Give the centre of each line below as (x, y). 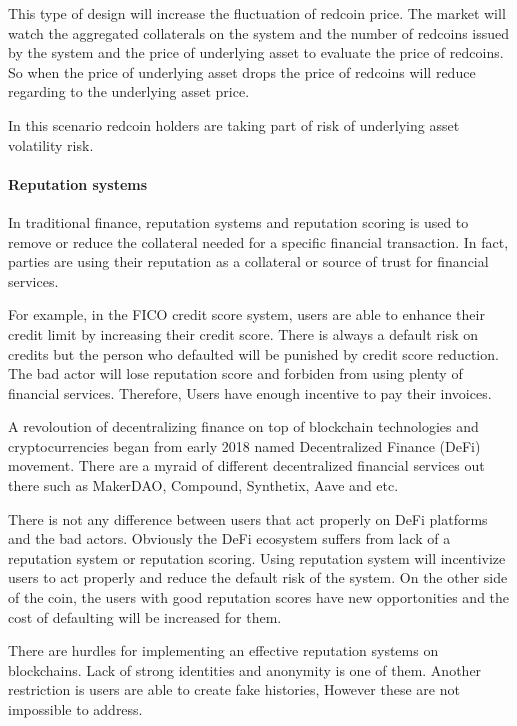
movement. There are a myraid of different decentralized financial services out (246, 465)
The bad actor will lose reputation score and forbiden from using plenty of (235, 373)
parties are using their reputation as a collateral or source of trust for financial (248, 261)
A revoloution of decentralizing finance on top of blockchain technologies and (243, 426)
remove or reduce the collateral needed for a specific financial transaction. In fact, (258, 241)
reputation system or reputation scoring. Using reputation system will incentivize (257, 557)
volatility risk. (51, 144)
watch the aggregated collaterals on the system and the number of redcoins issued (259, 32)
